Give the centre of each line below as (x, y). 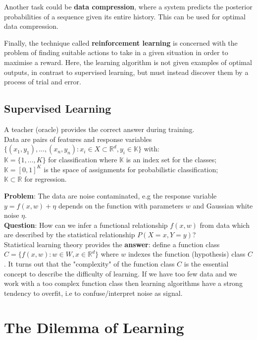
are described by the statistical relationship (70, 235)
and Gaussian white (223, 205)
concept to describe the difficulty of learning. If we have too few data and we (121, 273)
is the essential (206, 264)
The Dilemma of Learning (94, 327)
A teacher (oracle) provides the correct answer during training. (99, 129)
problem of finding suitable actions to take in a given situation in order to (116, 52)
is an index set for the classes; (171, 160)
